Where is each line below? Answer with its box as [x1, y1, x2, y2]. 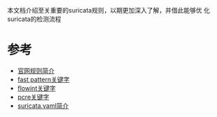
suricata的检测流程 [7, 15, 62, 23]
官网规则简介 [17, 66, 55, 75]
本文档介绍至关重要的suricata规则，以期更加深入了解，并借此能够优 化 [7, 6, 210, 14]
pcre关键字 [17, 92, 50, 101]
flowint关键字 [17, 83, 56, 92]
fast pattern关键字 [17, 75, 70, 83]
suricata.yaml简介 [17, 101, 69, 110]
